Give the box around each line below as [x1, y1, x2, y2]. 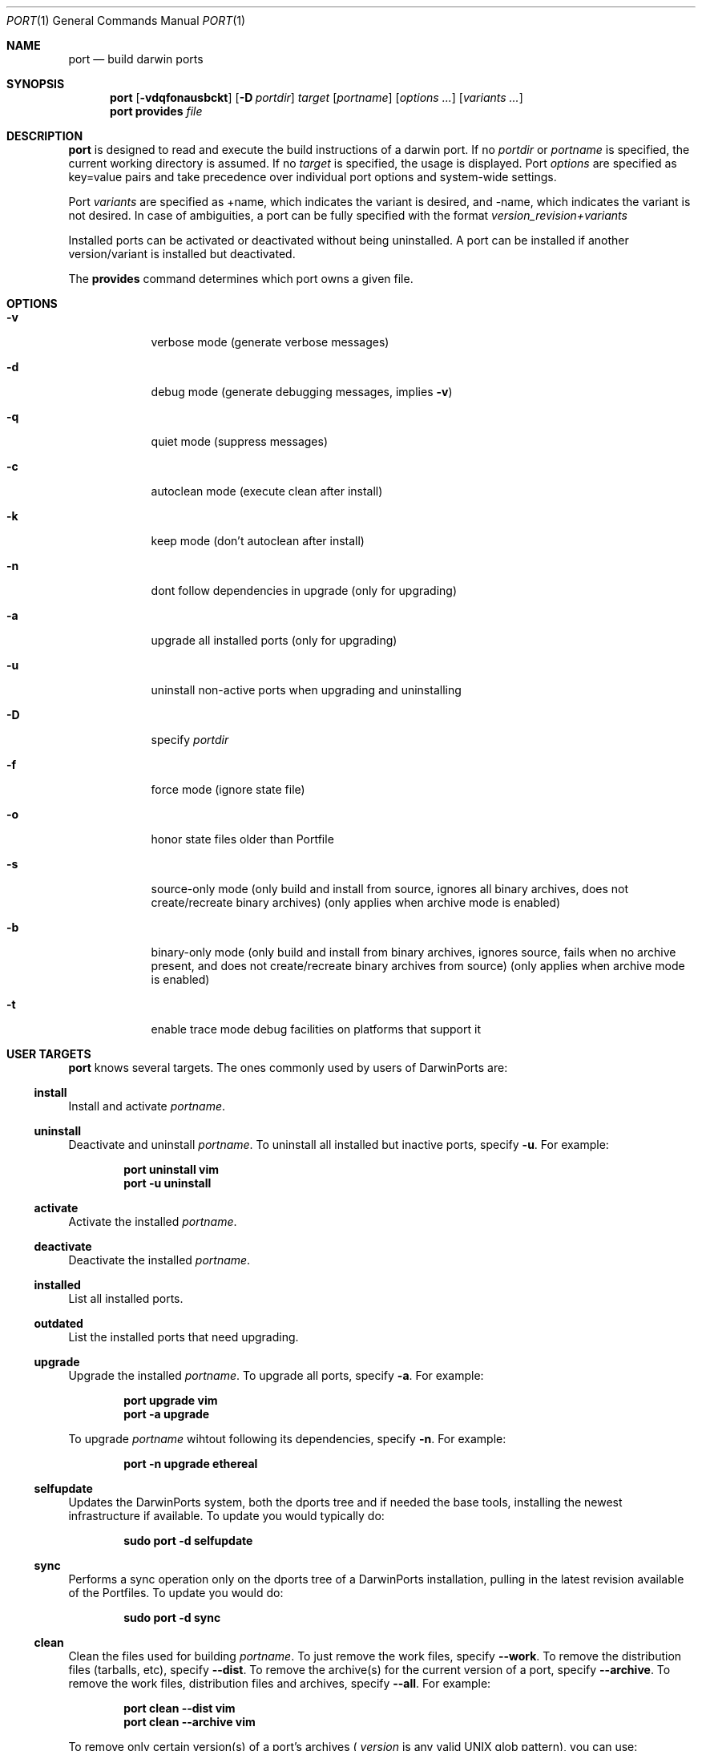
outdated [34, 1316, 83, 1330]
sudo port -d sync [123, 1611, 221, 1624]
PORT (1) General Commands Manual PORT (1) [6, 14, 246, 27]
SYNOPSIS [6, 77, 65, 91]
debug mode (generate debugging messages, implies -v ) [151, 385, 453, 398]
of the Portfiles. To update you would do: [68, 1586, 284, 1599]
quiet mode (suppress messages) [151, 435, 328, 448]
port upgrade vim [123, 1393, 218, 1407]
